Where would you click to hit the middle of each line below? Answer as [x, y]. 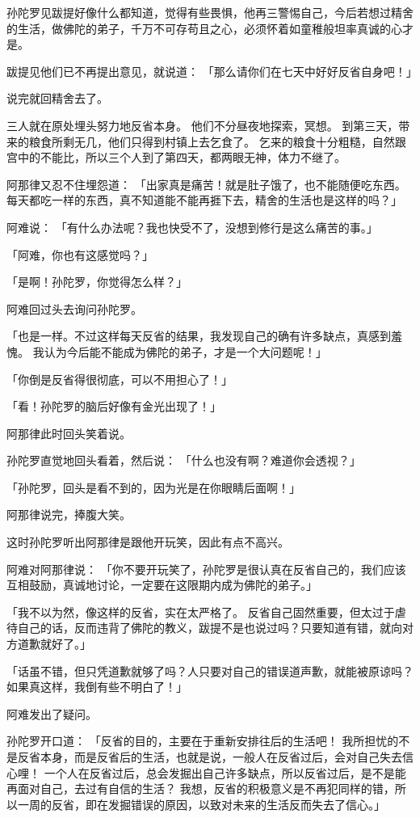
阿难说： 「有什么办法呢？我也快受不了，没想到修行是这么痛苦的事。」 [192, 227]
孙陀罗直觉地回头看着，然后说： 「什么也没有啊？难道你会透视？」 [184, 460]
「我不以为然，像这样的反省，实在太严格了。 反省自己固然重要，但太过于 [201, 611]
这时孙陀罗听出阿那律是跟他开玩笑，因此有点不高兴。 [148, 542]
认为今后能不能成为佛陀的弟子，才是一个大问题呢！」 [185, 351]
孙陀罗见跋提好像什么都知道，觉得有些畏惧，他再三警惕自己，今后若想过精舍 [210, 12]
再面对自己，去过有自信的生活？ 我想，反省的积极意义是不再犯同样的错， [201, 788]
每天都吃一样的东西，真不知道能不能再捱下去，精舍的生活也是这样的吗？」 [204, 200]
